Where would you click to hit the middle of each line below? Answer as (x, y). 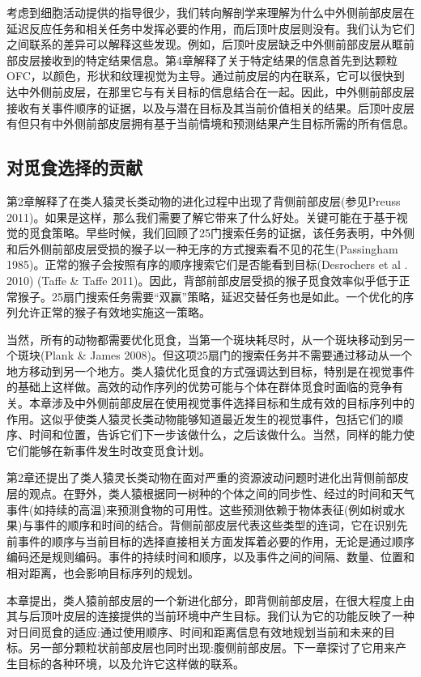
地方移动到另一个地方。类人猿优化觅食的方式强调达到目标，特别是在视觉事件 (210, 370)
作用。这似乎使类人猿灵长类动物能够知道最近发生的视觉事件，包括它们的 (199, 418)
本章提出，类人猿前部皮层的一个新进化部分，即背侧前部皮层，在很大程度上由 (210, 600)
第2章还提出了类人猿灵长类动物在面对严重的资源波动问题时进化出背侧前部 (202, 477)
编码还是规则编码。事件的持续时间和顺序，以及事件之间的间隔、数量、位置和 (210, 557)
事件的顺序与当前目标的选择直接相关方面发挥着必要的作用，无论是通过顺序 (216, 541)
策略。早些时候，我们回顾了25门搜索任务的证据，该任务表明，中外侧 (233, 233)
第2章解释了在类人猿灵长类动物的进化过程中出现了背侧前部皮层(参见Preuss (204, 200)
